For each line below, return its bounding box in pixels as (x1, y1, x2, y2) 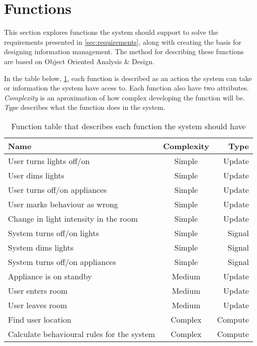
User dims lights (8, 169, 65, 181)
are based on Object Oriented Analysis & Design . (4, 56, 155, 66)
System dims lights (8, 241, 74, 253)
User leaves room (8, 299, 67, 311)
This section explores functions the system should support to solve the (4, 27, 218, 37)
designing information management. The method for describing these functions (4, 46, 244, 57)
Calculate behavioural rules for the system (8, 328, 155, 340)
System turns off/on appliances (8, 256, 116, 267)
